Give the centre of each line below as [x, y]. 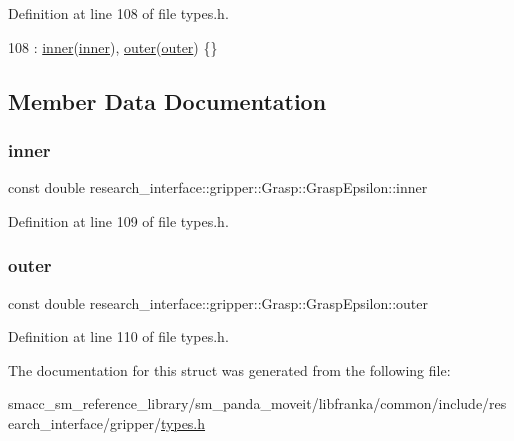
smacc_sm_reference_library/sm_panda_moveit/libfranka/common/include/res [257, 403]
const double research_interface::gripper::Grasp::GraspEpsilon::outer [218, 302]
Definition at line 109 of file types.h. [118, 220]
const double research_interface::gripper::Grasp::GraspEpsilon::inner [218, 187]
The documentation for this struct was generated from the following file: [229, 369]
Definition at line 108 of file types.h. [118, 13]
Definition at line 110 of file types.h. [118, 336]
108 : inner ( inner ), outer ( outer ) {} [113, 46]
